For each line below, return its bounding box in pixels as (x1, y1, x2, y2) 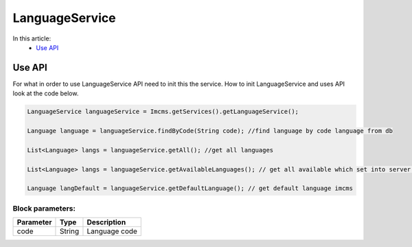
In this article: (12, 34, 51, 43)
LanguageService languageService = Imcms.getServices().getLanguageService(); (27, 108, 299, 116)
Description (87, 217, 126, 227)
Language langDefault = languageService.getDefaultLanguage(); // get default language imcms (27, 185, 354, 192)
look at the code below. (12, 89, 79, 97)
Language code (87, 226, 137, 236)
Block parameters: (12, 203, 76, 213)
